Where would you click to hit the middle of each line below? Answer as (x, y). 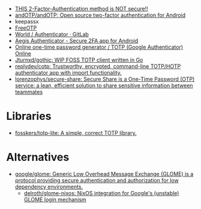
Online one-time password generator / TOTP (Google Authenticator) (99, 47)
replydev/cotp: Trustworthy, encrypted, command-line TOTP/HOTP (98, 66)
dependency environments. (49, 187)
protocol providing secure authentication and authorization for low (97, 180)
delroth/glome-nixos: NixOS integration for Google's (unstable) (101, 193)
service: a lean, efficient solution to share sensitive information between (104, 86)
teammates (29, 92)
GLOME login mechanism (55, 199)
